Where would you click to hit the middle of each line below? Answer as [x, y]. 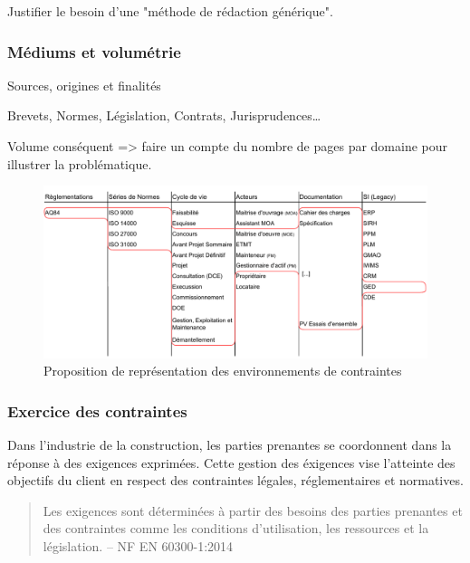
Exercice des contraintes [97, 410]
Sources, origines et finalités [84, 85]
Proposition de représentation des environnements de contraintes [223, 371]
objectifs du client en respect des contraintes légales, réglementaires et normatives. [235, 480]
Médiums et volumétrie [94, 51]
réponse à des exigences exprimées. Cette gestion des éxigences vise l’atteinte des [231, 462]
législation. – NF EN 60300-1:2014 [138, 546]
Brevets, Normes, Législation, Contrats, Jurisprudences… [164, 115]
